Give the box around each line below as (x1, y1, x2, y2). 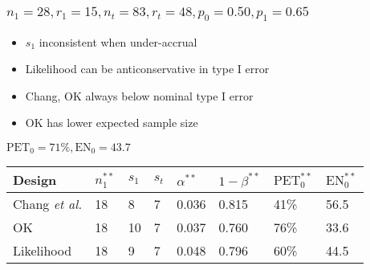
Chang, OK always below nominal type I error (25, 87, 254, 104)
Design (13, 170, 57, 190)
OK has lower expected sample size (25, 114, 198, 131)
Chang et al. (13, 194, 83, 214)
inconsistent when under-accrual (39, 33, 197, 50)
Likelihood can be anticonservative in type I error (25, 60, 270, 77)
